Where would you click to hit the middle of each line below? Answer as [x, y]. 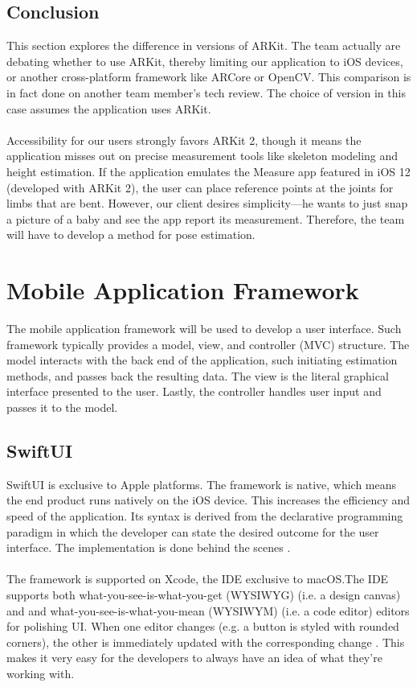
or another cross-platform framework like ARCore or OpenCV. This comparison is [209, 77]
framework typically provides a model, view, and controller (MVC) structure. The [208, 344]
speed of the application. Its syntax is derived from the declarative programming [205, 516]
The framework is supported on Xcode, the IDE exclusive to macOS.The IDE [198, 579]
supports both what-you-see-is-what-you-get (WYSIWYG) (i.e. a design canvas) [204, 594]
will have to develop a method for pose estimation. [131, 234]
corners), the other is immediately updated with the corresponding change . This [206, 642]
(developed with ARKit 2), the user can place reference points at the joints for [200, 187]
